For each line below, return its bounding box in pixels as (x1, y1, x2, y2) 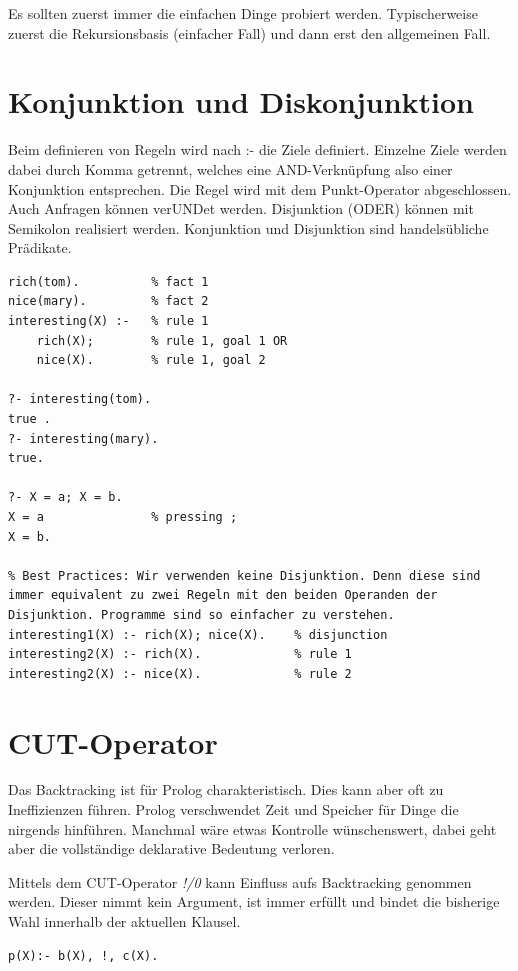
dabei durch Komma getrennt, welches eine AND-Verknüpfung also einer (8, 158, 453, 179)
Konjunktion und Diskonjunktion (8, 81, 474, 122)
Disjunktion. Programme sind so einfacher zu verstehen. (8, 607, 395, 622)
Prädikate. (8, 237, 72, 258)
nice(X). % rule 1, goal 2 (36, 353, 266, 368)
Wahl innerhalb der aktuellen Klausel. (8, 911, 241, 932)
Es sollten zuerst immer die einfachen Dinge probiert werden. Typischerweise (8, 3, 478, 23)
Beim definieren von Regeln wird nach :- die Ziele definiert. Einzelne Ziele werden (8, 139, 507, 160)
